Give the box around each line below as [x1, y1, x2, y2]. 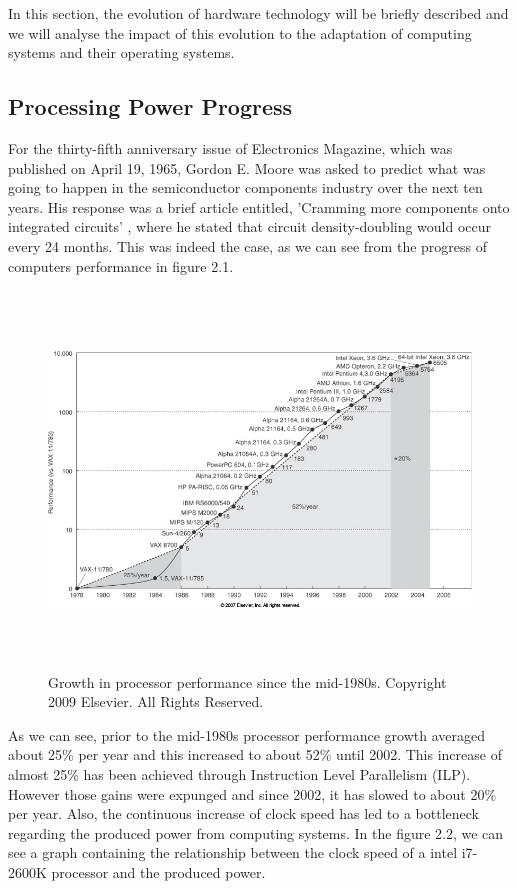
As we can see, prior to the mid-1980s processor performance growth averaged [8, 724, 486, 745]
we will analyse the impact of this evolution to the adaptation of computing [8, 22, 472, 43]
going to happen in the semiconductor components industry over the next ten [8, 177, 483, 198]
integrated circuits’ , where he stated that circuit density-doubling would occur [8, 216, 492, 237]
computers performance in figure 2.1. [8, 255, 234, 276]
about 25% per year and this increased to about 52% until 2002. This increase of [8, 744, 502, 765]
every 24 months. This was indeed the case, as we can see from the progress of [8, 235, 487, 256]
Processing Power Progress [8, 91, 293, 122]
